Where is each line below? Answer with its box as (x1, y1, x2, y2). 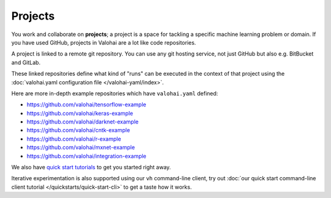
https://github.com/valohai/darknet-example (26, 118, 139, 125)
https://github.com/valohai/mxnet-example (26, 144, 135, 151)
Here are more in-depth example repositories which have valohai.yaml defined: (11, 89, 218, 97)
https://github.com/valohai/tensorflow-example (26, 101, 146, 108)
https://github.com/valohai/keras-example (26, 109, 134, 117)
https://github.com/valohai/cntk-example (26, 127, 131, 134)
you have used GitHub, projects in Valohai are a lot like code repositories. (11, 38, 196, 46)
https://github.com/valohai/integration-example (26, 152, 146, 159)
